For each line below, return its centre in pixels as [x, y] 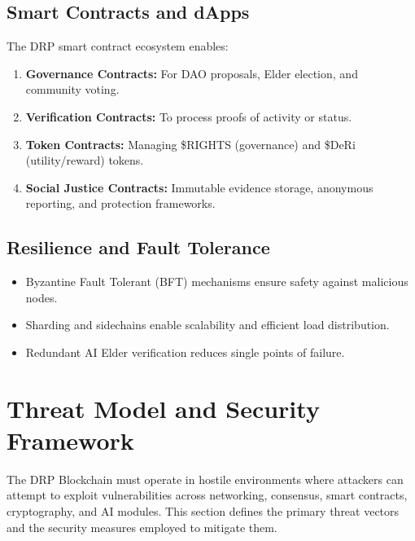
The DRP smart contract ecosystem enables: [118, 46]
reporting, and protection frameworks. [120, 203]
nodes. [41, 297]
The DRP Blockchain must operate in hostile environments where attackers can [205, 479]
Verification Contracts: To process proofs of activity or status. [189, 116]
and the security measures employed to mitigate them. [142, 527]
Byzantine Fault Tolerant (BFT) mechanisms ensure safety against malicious [217, 281]
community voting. [72, 89]
